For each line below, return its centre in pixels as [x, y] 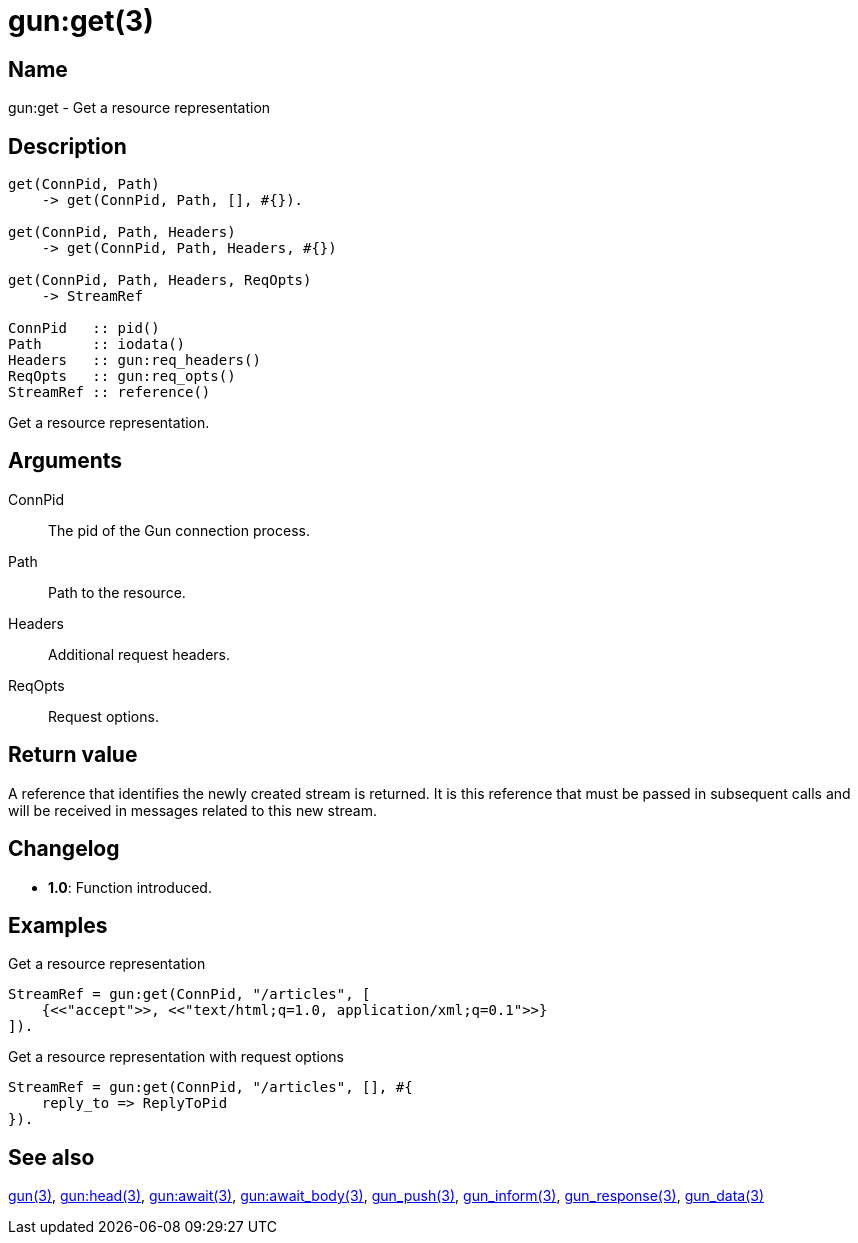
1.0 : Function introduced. [130, 887]
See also [51, 1157]
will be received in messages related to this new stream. [192, 810]
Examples [58, 925]
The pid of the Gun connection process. [179, 530]
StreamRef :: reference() [109, 392]
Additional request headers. [139, 654]
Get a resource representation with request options [176, 1057]
